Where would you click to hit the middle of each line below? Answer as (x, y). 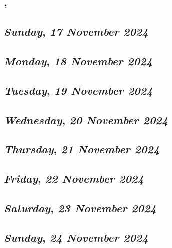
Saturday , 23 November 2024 (80, 208)
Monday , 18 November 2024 (78, 60)
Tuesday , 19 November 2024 (78, 90)
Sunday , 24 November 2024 (76, 237)
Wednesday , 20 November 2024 (86, 119)
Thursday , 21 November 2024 (82, 149)
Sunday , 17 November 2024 (76, 31)
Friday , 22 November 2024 (74, 179)
